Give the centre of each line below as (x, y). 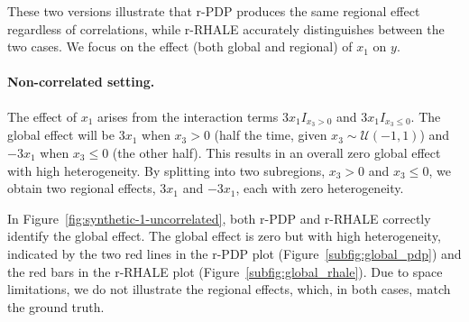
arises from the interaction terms (188, 116)
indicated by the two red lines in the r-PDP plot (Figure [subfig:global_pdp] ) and (234, 253)
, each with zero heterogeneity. (320, 188)
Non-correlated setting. (81, 82)
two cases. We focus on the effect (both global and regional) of (180, 46)
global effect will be (61, 135)
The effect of (42, 116)
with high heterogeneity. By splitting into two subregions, (166, 170)
